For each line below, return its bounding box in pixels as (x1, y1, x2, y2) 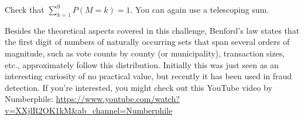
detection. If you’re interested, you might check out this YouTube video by (5, 81, 272, 93)
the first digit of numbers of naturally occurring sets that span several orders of (5, 36, 290, 48)
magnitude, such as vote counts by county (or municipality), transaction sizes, (5, 47, 285, 59)
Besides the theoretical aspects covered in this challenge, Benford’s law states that (5, 24, 300, 36)
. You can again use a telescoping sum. (130, 3, 269, 15)
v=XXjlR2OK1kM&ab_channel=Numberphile (5, 104, 173, 116)
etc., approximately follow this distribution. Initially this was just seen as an (5, 58, 279, 70)
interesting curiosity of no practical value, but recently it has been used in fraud (5, 70, 292, 82)
